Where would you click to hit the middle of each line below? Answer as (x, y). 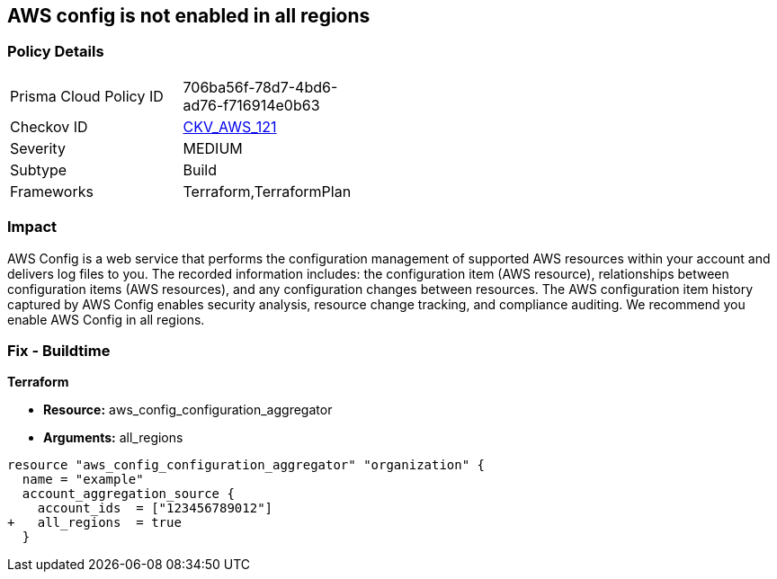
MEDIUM (213, 148)
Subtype (39, 169)
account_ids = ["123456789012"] (155, 508)
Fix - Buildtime (59, 350)
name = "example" (83, 480)
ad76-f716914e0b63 (251, 105)
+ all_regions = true (94, 523)
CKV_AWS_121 (230, 126)
